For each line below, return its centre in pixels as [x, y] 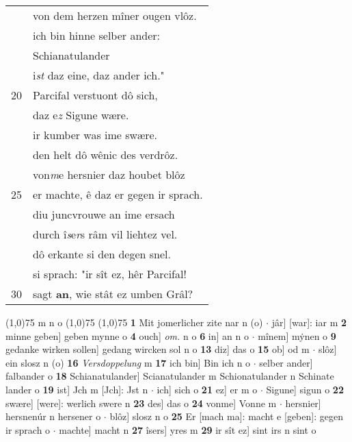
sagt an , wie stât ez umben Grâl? [113, 294]
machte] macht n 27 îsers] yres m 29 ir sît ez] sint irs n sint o [188, 429]
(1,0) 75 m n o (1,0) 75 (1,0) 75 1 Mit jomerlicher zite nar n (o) [134, 322]
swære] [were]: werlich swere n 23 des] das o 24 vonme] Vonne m [141, 403]
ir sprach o [28, 429]
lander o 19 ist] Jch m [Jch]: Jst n [77, 389]
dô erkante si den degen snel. [102, 254]
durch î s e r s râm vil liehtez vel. [105, 234]
